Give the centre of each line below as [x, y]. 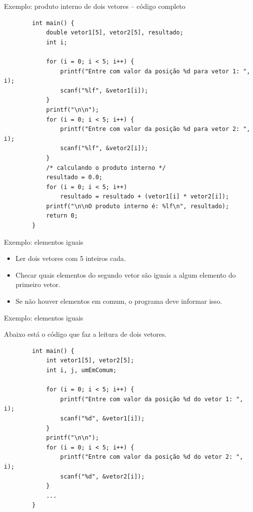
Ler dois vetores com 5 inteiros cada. [70, 258]
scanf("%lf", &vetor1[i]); [104, 90]
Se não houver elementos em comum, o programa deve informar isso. [119, 301]
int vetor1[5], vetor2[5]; [90, 361]
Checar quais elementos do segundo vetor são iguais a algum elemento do [126, 274]
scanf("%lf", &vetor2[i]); [104, 148]
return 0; [62, 216]
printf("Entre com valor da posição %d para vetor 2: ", [155, 129]
